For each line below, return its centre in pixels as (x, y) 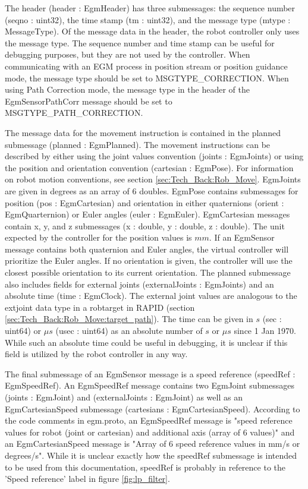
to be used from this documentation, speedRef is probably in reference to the (145, 467)
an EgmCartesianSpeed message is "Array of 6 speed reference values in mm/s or (153, 444)
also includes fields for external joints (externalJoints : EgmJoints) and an (139, 284)
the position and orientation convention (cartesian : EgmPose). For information (149, 167)
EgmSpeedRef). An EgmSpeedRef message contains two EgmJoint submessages (150, 385)
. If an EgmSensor (242, 237)
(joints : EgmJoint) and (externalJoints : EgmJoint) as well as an (124, 397)
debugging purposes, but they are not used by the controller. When (128, 54)
